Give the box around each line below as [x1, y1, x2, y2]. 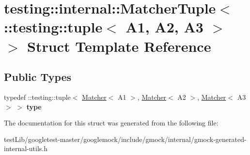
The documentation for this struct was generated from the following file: [4, 118, 219, 128]
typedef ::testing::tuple [4, 92, 71, 102]
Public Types [4, 69, 72, 84]
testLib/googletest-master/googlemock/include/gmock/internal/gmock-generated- [4, 134, 247, 144]
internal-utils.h [4, 143, 47, 154]
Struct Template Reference [27, 36, 211, 56]
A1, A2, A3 [125, 17, 203, 37]
